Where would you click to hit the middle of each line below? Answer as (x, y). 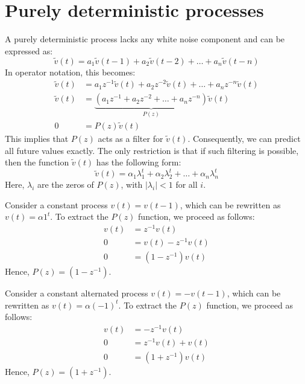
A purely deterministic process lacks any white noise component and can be (145, 39)
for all (187, 184)
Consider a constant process (56, 204)
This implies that (37, 138)
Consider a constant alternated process (77, 293)
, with (132, 184)
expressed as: (29, 50)
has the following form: (139, 162)
